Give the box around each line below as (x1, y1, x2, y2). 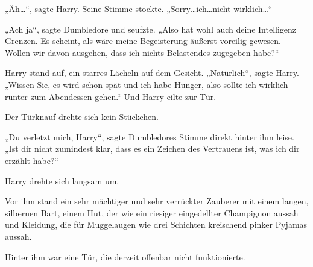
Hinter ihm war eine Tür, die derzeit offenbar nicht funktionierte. (5, 250, 245, 263)
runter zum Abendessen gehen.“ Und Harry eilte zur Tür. (5, 90, 217, 102)
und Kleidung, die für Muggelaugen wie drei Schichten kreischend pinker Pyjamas (5, 218, 308, 231)
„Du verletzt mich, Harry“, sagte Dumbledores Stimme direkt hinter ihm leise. (5, 130, 294, 143)
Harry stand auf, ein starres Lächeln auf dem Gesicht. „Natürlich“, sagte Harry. (5, 66, 299, 79)
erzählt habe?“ (5, 154, 59, 166)
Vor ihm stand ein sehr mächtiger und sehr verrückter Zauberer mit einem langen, (5, 195, 309, 207)
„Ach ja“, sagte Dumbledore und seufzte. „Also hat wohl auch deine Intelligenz (5, 22, 297, 35)
